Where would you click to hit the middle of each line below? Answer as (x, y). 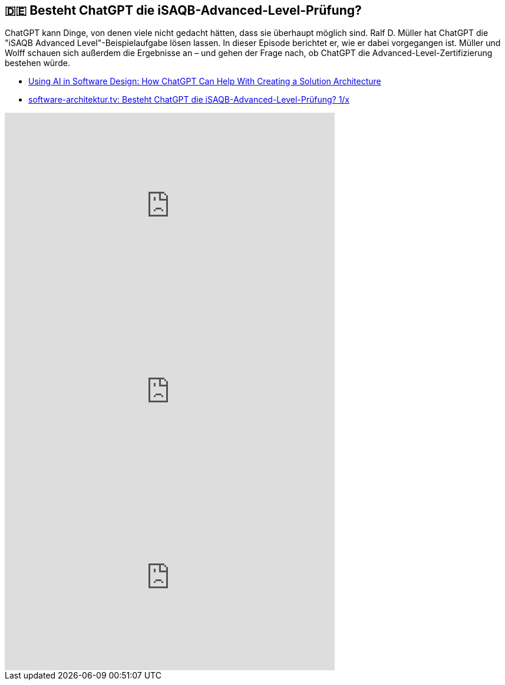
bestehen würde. (37, 63)
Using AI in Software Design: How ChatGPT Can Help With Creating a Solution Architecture (205, 81)
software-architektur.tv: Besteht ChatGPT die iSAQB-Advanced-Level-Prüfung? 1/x (189, 100)
